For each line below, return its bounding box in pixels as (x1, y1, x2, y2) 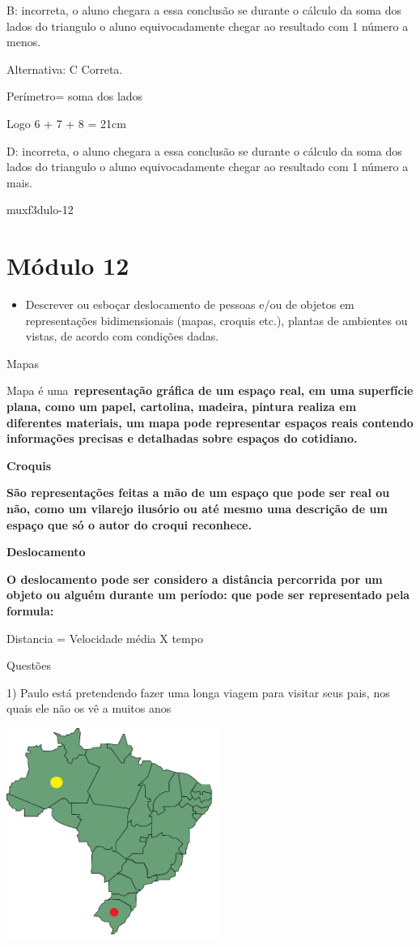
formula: (6, 602, 54, 619)
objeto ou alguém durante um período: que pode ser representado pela (6, 586, 410, 603)
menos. (6, 33, 41, 50)
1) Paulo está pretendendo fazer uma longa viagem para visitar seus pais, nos (6, 683, 390, 701)
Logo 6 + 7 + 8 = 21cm (6, 114, 126, 131)
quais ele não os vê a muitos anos (6, 700, 172, 717)
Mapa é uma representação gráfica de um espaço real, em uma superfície (6, 382, 414, 399)
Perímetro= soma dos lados (6, 88, 143, 105)
